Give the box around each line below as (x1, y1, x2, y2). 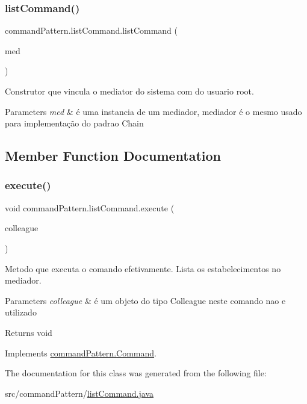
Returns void (5, 326, 52, 338)
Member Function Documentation (5, 146, 222, 165)
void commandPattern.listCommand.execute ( (5, 201, 175, 214)
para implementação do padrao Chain (5, 117, 144, 129)
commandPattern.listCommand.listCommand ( (5, 24, 178, 37)
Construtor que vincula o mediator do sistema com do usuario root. (5, 85, 254, 97)
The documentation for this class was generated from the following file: (5, 367, 267, 379)
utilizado (5, 306, 37, 319)
